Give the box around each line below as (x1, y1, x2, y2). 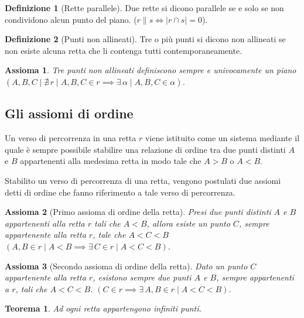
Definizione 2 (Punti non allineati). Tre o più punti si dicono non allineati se (5, 33, 286, 45)
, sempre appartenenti (216, 271, 294, 283)
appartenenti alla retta (5, 217, 85, 229)
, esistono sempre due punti (93, 271, 192, 283)
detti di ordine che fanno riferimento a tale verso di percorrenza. (5, 186, 235, 198)
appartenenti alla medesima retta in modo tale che (20, 155, 201, 167)
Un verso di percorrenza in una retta (5, 132, 136, 144)
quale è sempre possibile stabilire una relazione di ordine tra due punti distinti (5, 143, 286, 155)
